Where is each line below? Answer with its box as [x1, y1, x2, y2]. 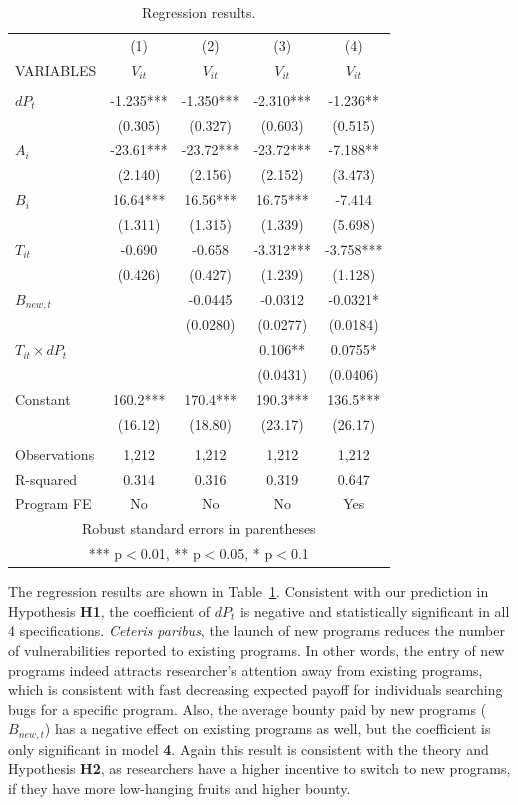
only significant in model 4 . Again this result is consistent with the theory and [8, 738, 489, 759]
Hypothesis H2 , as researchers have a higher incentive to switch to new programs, [8, 758, 511, 779]
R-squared [15, 468, 78, 489]
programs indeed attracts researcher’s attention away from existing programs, [8, 659, 483, 680]
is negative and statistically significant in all [239, 600, 510, 621]
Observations [15, 443, 95, 464]
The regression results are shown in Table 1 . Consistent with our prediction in [8, 581, 489, 602]
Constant [15, 388, 71, 409]
